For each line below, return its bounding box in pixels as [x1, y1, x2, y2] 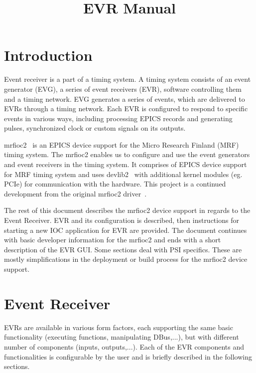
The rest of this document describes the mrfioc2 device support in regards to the [4, 205, 251, 215]
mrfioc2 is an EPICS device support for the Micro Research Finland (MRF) [4, 139, 239, 150]
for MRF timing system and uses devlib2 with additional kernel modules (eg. [4, 169, 243, 179]
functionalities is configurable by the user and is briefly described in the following [4, 351, 252, 362]
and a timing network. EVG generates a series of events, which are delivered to [4, 93, 245, 104]
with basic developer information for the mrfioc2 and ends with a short [4, 234, 221, 245]
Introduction [4, 45, 93, 65]
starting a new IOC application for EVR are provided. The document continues [4, 224, 247, 235]
